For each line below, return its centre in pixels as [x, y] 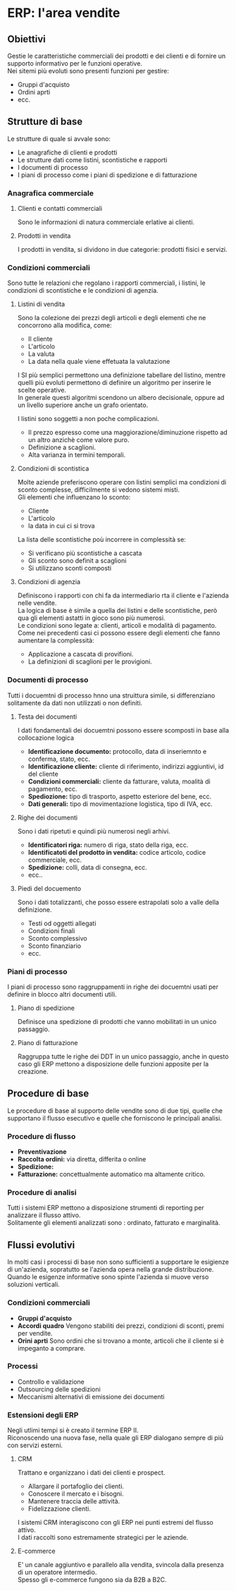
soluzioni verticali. [33, 1284]
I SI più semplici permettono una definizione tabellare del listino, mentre [122, 375]
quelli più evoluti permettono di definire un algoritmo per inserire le [114, 383]
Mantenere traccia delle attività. [74, 1501]
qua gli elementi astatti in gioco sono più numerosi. [91, 618]
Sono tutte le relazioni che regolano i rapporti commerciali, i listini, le [106, 283]
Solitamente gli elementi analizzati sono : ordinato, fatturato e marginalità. [114, 1223]
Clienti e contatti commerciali [60, 209]
